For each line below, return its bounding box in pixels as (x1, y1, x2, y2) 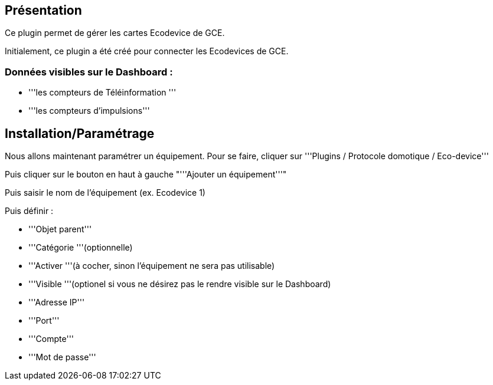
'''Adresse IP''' (28, 297, 85, 308)
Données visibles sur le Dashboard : (5, 65, 173, 78)
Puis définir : (5, 206, 54, 216)
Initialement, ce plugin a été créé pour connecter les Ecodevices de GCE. (5, 46, 289, 57)
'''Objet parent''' (28, 224, 92, 235)
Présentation (5, 3, 82, 18)
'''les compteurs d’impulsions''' (28, 106, 150, 116)
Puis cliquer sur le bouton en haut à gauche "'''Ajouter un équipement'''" (5, 169, 287, 180)
